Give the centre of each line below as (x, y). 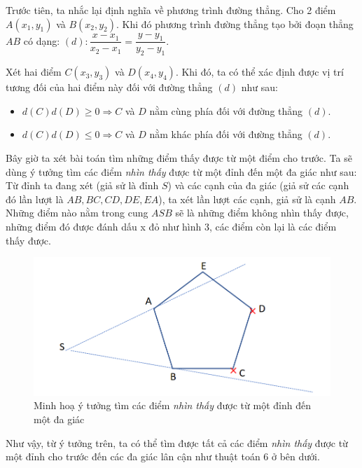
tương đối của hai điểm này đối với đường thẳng (109, 87)
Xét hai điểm (34, 72)
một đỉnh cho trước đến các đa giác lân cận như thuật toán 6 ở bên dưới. (163, 456)
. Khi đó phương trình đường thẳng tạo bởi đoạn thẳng (235, 23)
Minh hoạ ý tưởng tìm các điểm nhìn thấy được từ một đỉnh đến (172, 405)
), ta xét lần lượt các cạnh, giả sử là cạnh (247, 199)
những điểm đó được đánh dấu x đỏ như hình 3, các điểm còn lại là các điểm (171, 226)
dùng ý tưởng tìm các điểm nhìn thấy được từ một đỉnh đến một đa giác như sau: (181, 171)
